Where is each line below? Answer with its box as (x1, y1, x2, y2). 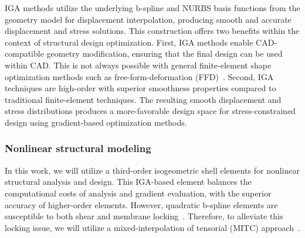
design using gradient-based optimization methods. (5, 116, 187, 128)
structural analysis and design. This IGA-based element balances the (5, 175, 252, 188)
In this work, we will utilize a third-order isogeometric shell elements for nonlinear (5, 164, 300, 176)
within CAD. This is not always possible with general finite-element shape (5, 58, 272, 71)
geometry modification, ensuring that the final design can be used (46, 47, 283, 60)
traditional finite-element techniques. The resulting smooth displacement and (5, 93, 282, 105)
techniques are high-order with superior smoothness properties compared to (5, 82, 276, 94)
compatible (5, 47, 44, 60)
